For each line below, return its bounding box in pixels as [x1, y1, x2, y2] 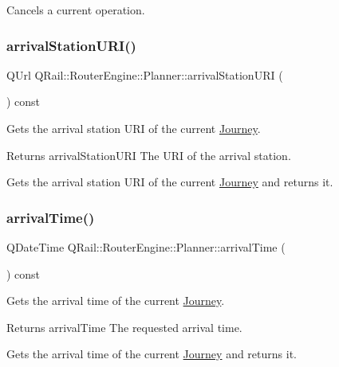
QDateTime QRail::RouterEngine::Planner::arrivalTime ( [6, 239, 286, 255]
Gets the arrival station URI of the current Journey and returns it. [6, 174, 333, 190]
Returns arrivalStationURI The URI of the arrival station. [6, 146, 291, 163]
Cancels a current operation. [6, 2, 145, 18]
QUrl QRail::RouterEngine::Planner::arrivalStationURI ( [6, 66, 283, 83]
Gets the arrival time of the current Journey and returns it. [6, 346, 297, 362]
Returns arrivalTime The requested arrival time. [6, 318, 242, 335]
